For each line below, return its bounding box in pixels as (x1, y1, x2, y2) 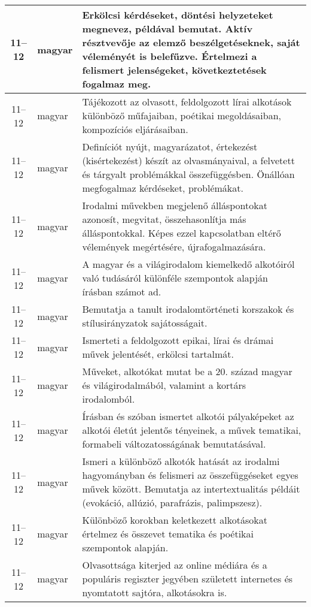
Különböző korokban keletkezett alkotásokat (82, 513, 267, 527)
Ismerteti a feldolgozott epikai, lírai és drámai (82, 333, 274, 347)
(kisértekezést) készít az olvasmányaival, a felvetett (82, 153, 295, 167)
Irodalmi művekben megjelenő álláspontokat (82, 198, 267, 212)
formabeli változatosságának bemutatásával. (82, 437, 266, 451)
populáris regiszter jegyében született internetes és (82, 572, 293, 585)
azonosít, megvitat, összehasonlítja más (82, 212, 246, 226)
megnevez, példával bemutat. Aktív (82, 22, 253, 35)
